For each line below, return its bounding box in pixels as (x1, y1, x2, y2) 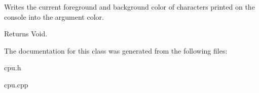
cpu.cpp (4, 79, 28, 89)
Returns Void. (4, 28, 48, 39)
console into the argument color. (4, 11, 104, 22)
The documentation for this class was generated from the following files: (4, 45, 228, 56)
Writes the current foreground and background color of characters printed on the (4, 2, 255, 12)
